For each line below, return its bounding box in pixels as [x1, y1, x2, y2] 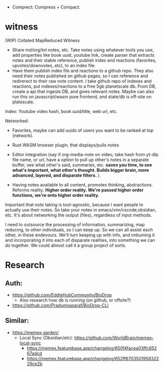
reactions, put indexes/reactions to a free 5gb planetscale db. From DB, [12, 83, 157, 89]
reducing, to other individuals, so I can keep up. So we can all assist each [5, 227, 153, 232]
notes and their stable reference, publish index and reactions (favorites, [12, 57, 157, 63]
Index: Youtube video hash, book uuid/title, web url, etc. [5, 108, 118, 114]
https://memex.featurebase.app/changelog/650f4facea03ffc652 [26, 345, 157, 351]
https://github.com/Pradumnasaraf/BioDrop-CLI [12, 302, 109, 308]
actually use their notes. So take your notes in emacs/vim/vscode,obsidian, [5, 207, 157, 212]
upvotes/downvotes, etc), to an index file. [12, 62, 96, 68]
